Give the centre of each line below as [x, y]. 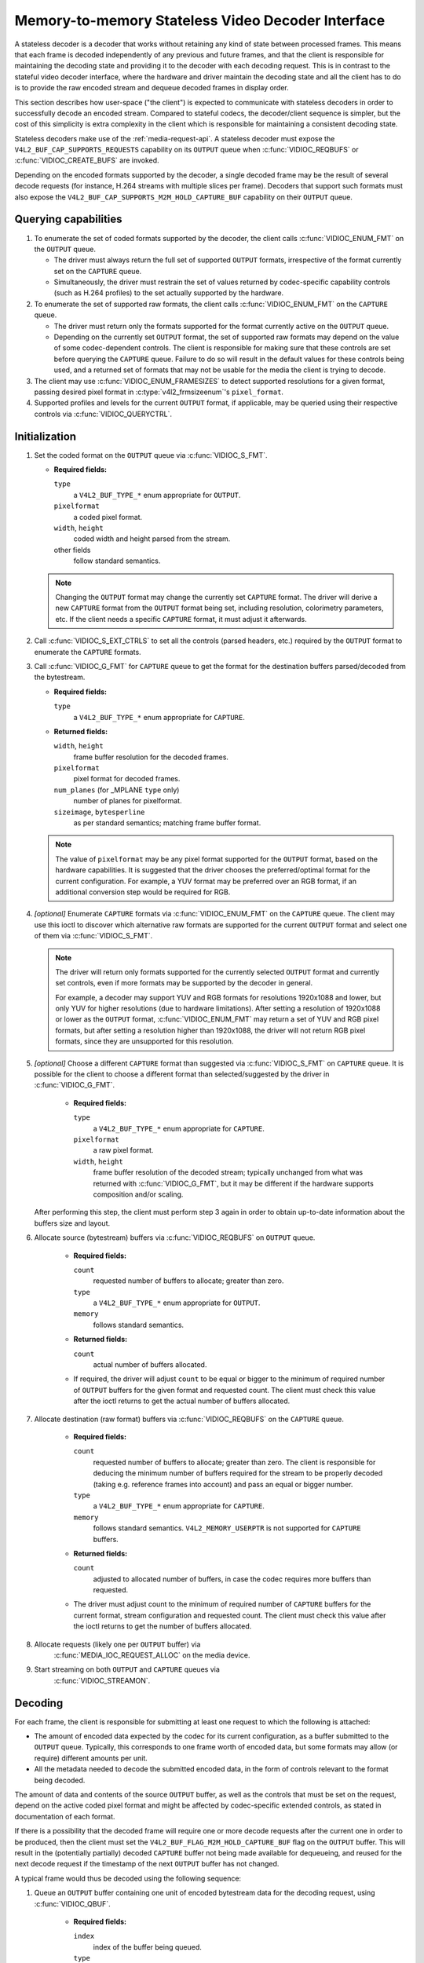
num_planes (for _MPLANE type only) [117, 790]
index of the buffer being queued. [147, 1947]
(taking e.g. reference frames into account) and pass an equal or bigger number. [223, 1484]
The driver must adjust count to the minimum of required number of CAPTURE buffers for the [222, 1604]
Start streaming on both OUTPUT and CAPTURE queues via [127, 1669]
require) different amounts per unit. [91, 1758]
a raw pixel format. [123, 1150]
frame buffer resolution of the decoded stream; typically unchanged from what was [228, 1172]
